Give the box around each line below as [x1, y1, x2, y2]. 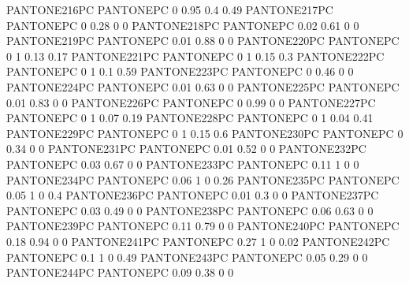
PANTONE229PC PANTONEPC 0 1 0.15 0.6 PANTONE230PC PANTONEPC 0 [6, 125, 403, 141]
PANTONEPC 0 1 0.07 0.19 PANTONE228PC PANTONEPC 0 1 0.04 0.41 [6, 110, 374, 126]
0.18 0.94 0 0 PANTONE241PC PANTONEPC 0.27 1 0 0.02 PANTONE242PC [6, 233, 390, 249]
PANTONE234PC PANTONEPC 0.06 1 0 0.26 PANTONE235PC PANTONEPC [6, 171, 400, 188]
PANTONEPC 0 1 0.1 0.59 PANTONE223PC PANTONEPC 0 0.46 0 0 [6, 63, 354, 80]
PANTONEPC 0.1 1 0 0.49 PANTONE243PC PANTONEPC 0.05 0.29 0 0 [6, 248, 368, 265]
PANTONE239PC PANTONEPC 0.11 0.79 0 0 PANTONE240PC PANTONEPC [6, 218, 400, 234]
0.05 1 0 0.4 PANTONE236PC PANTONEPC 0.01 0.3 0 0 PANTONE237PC [6, 187, 379, 203]
